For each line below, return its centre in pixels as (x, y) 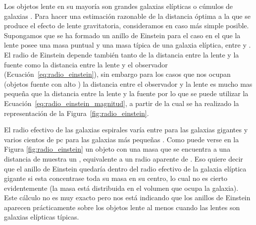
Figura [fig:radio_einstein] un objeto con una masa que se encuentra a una (117, 149)
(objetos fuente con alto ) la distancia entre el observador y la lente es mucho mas (128, 84)
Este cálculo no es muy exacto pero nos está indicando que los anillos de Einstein (127, 197)
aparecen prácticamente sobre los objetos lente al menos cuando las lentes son (122, 207)
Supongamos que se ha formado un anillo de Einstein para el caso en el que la (122, 35)
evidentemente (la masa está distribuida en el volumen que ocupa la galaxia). (121, 188)
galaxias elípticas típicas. (42, 217)
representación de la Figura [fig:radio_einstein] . (77, 113)
